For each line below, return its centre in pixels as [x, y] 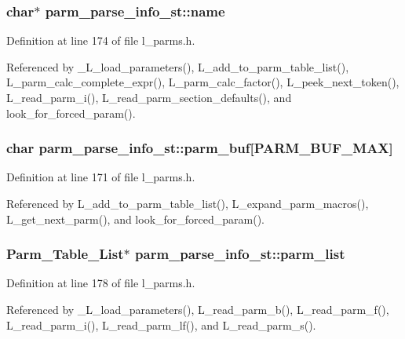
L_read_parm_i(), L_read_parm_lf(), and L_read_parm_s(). [161, 324]
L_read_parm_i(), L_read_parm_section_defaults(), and [149, 97]
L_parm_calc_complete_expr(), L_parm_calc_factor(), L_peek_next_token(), [203, 82]
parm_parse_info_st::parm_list [240, 254]
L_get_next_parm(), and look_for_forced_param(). [136, 219]
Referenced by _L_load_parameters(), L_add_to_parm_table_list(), [178, 66]
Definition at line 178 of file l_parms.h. [101, 283]
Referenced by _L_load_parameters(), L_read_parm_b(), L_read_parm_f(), [198, 309]
